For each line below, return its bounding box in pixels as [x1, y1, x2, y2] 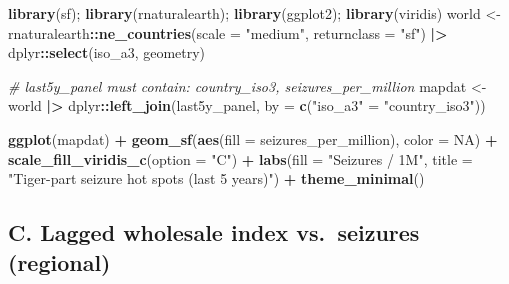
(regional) [8, 246, 111, 277]
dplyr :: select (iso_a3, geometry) [8, 42, 206, 63]
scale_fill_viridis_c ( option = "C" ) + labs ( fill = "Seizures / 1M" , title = [8, 148, 473, 169]
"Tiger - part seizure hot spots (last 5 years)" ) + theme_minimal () [8, 168, 425, 189]
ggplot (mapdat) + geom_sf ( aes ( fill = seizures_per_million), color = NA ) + [8, 128, 498, 149]
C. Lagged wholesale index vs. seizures [8, 217, 420, 248]
